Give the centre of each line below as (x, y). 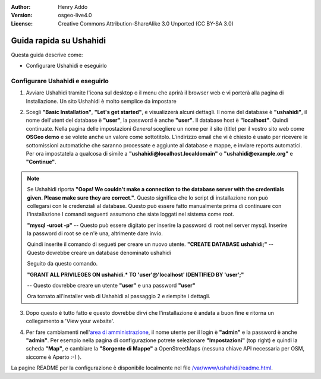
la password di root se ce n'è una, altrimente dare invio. (95, 233)
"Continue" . (41, 162)
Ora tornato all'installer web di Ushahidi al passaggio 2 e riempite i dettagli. (119, 296)
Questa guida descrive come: (47, 55)
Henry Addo (73, 7)
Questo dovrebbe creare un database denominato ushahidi (99, 252)
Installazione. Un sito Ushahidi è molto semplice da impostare (101, 101)
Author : (21, 7)
